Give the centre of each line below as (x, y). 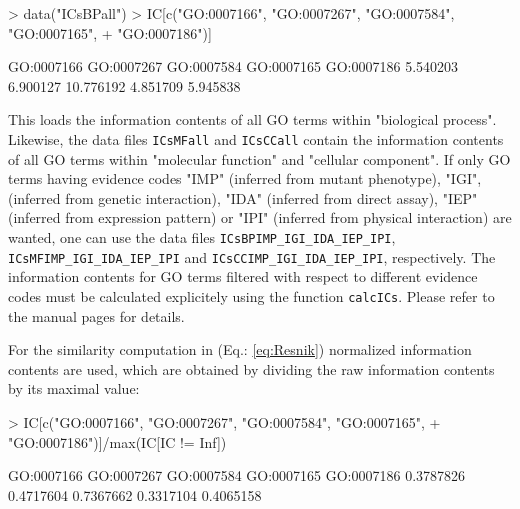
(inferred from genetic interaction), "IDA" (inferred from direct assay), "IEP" (243, 197)
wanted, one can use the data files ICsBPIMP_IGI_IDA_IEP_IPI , (202, 237)
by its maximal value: (74, 388)
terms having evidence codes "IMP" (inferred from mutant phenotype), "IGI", (245, 178)
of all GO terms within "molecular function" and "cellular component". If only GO (259, 158)
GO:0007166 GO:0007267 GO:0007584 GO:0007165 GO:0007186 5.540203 (233, 66)
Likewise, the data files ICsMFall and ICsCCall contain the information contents (256, 138)
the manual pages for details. (96, 315)
